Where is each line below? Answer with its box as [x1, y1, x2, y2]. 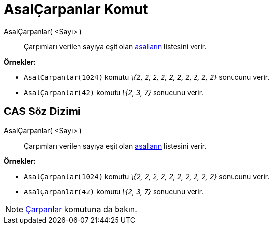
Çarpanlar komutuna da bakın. [25, 204, 137, 214]
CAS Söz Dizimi [4, 105, 81, 118]
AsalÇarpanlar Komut [4, 1, 148, 18]
